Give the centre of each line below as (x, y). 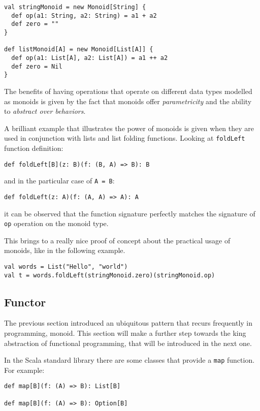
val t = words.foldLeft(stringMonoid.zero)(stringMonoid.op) (110, 275)
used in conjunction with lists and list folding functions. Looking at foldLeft (125, 138)
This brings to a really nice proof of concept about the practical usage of (117, 240)
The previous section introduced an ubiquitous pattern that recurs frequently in (128, 323)
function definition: (34, 148)
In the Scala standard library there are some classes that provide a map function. (129, 360)
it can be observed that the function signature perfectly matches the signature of (130, 213)
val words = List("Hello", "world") (66, 266)
